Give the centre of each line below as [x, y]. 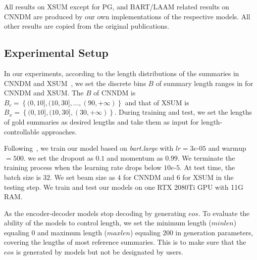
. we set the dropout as [58, 157]
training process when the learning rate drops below [83, 167]
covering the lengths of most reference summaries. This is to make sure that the [125, 242]
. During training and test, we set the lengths [183, 112]
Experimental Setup [56, 53]
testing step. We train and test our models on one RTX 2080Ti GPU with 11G [124, 187]
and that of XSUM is [157, 102]
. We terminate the [206, 157]
